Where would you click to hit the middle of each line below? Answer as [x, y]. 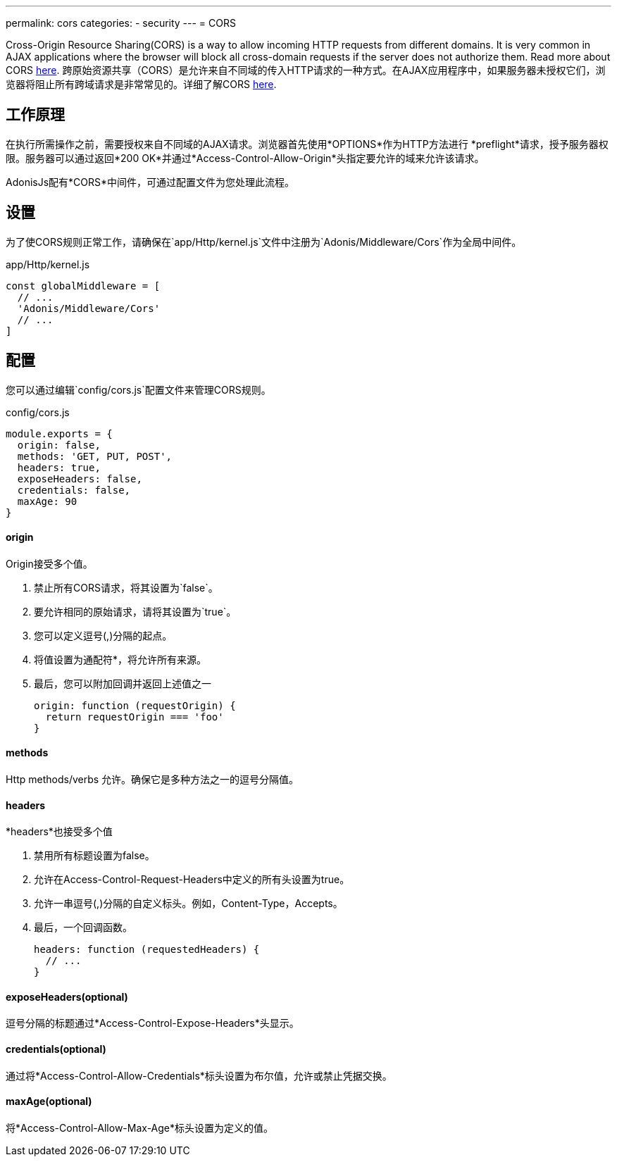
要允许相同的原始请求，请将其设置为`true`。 [135, 611]
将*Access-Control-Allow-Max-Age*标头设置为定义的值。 [140, 1127]
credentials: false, [74, 490]
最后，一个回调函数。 [83, 927]
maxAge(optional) [49, 1101]
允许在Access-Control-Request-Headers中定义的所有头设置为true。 [192, 880]
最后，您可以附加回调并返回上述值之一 [123, 683]
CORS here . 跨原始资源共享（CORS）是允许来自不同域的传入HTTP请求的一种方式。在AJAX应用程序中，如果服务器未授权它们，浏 [306, 70]
